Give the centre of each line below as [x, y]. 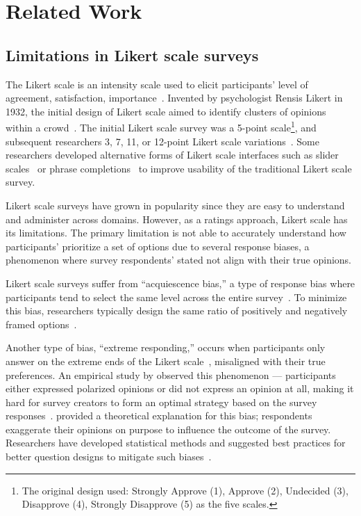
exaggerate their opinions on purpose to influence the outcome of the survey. [168, 429]
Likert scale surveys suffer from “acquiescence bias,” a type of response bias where [180, 283]
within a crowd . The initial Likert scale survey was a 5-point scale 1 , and [161, 127]
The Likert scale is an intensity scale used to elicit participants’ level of [157, 84]
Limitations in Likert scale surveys [132, 55]
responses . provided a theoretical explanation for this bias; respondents [159, 416]
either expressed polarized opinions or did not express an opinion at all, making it [180, 388]
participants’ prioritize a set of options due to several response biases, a [158, 246]
